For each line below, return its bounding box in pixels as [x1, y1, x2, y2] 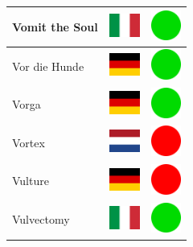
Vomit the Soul [12, 18, 98, 35]
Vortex [12, 134, 45, 150]
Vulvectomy [12, 211, 70, 228]
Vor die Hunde [12, 57, 84, 74]
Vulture [12, 172, 49, 189]
